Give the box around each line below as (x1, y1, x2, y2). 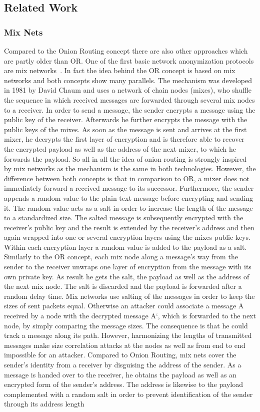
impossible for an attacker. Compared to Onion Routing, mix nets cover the (4, 349, 236, 360)
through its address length (4, 398, 84, 409)
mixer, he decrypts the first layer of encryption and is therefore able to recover (4, 134, 244, 144)
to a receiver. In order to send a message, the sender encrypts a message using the (4, 104, 255, 115)
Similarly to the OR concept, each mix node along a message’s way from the (4, 251, 238, 262)
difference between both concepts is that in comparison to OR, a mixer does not (4, 173, 249, 183)
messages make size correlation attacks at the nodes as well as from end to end (4, 339, 245, 350)
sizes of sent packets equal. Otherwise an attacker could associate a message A (4, 300, 244, 311)
